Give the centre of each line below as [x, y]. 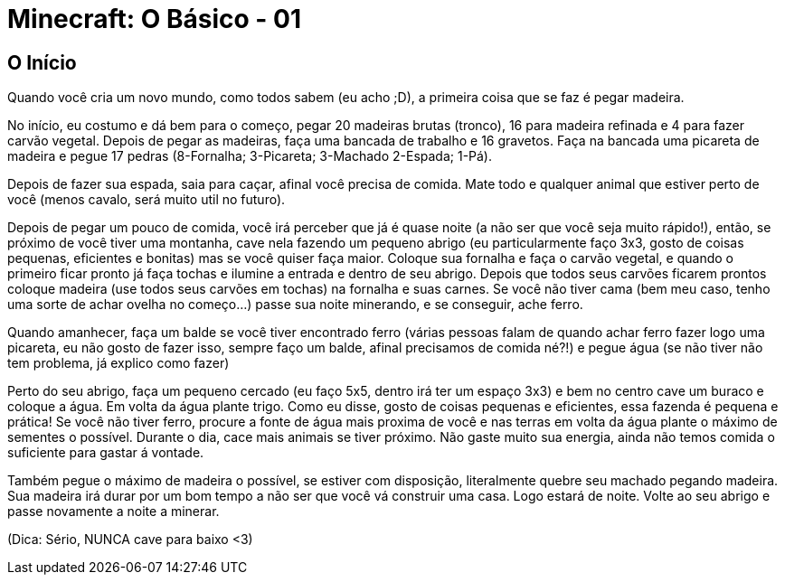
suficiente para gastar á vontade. [106, 453]
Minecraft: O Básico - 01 [155, 19]
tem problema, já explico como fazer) [118, 363]
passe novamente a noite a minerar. [113, 512]
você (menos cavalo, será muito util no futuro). [147, 200]
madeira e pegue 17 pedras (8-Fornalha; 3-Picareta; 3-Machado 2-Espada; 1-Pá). [250, 156]
